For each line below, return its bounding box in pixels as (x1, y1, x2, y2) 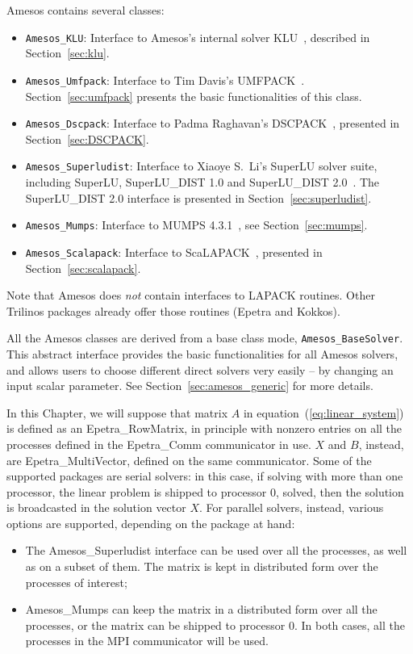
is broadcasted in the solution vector (6, 499, 186, 516)
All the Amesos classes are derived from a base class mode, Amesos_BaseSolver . (6, 329, 403, 346)
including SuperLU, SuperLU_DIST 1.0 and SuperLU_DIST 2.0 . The (25, 174, 380, 190)
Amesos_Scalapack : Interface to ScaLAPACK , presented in (25, 243, 323, 260)
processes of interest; (25, 573, 127, 590)
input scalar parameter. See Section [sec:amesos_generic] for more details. (6, 377, 373, 394)
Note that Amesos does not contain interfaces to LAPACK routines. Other (6, 287, 375, 304)
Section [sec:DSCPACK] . (25, 130, 149, 147)
